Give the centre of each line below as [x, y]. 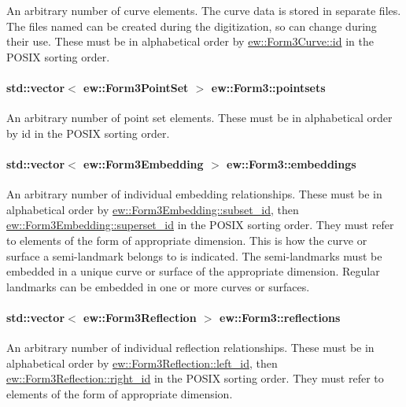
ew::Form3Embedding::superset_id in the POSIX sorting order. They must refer [200, 225]
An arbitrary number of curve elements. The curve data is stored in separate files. [204, 10]
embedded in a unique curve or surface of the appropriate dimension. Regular [193, 271]
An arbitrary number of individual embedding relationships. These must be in [194, 194]
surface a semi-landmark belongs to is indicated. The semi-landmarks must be [194, 255]
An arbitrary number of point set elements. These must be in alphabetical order [199, 118]
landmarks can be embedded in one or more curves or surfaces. [158, 286]
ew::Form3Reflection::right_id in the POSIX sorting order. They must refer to [195, 378]
